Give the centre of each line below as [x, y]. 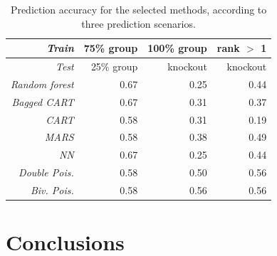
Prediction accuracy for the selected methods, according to [138, 9]
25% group [114, 66]
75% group [111, 48]
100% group [177, 48]
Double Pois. [46, 172]
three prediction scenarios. [138, 23]
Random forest [42, 84]
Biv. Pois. [52, 190]
